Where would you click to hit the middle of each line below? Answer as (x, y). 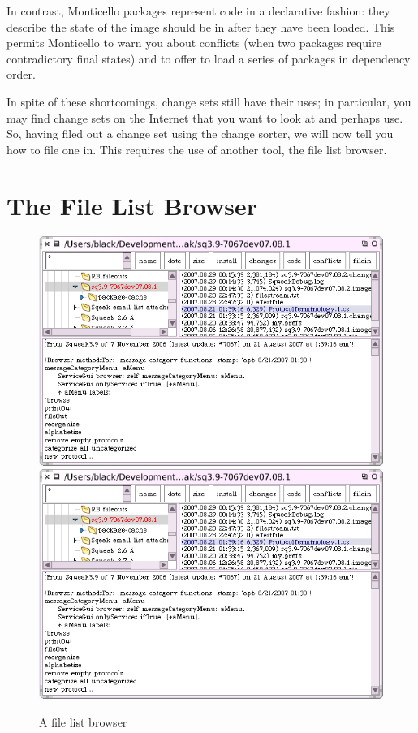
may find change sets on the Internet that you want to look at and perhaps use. (205, 117)
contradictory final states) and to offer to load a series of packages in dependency (209, 58)
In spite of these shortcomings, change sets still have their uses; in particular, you (209, 101)
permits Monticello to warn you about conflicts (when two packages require (194, 43)
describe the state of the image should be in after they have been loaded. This (201, 26)
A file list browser (83, 721)
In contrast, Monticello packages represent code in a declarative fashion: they (198, 11)
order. (21, 74)
